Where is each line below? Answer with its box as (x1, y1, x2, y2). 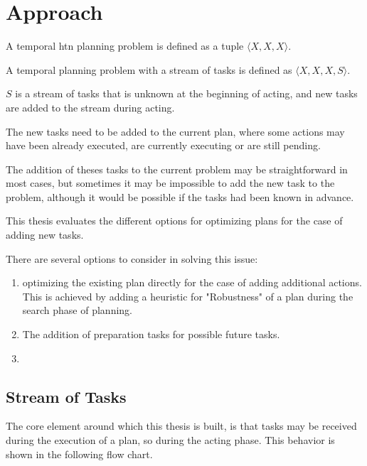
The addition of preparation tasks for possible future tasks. (22, 327, 280, 342)
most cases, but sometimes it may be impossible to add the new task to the (6, 175, 335, 190)
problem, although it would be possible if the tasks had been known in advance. (6, 189, 354, 204)
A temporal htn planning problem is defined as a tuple (6, 38, 244, 53)
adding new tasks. (6, 227, 84, 242)
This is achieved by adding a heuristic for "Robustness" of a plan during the (22, 288, 353, 303)
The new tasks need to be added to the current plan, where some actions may (6, 124, 345, 139)
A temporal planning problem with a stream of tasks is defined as (6, 62, 292, 77)
